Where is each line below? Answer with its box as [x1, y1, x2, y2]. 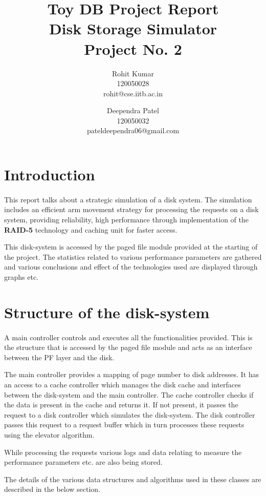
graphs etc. [4, 272, 39, 282]
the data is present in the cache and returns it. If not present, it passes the [4, 399, 238, 410]
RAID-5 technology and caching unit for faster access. [4, 224, 178, 235]
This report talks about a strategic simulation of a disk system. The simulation [4, 194, 252, 204]
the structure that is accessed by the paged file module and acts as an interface [4, 342, 252, 353]
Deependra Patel [107, 105, 159, 116]
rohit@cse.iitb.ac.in [103, 88, 163, 98]
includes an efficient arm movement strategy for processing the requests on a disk [4, 204, 259, 215]
